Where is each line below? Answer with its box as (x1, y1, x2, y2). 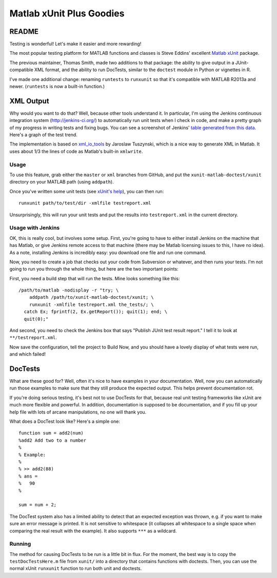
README (9, 27, 38, 36)
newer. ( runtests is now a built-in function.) (9, 84, 105, 90)
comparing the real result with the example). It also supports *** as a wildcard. (9, 528, 177, 534)
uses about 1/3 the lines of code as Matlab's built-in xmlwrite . (9, 148, 143, 154)
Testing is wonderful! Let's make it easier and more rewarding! (9, 41, 142, 47)
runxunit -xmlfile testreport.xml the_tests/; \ (29, 301, 154, 307)
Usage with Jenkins (9, 224, 60, 232)
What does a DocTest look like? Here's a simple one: (9, 418, 121, 425)
